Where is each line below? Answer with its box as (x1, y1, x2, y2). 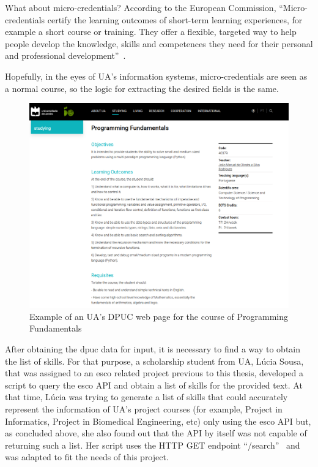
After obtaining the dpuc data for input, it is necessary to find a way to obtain (5, 343, 301, 355)
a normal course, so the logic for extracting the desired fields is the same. (5, 82, 279, 94)
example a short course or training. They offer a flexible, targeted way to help (5, 25, 297, 38)
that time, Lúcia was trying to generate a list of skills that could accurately (5, 390, 288, 403)
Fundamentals (29, 322, 82, 335)
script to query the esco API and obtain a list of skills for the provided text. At (5, 378, 303, 391)
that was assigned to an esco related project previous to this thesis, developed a (5, 366, 303, 379)
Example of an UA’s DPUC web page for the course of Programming (29, 309, 289, 322)
